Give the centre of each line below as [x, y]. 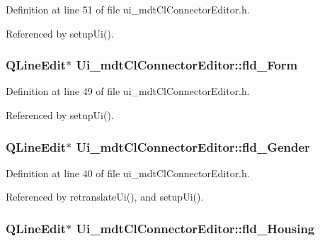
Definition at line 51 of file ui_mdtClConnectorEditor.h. [128, 9]
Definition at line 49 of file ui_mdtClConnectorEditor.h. [128, 91]
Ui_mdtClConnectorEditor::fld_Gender [193, 146]
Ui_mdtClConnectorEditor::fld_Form [187, 65]
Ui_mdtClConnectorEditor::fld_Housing [195, 228]
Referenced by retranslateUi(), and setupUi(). [105, 197]
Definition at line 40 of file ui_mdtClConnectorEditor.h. [128, 173]
